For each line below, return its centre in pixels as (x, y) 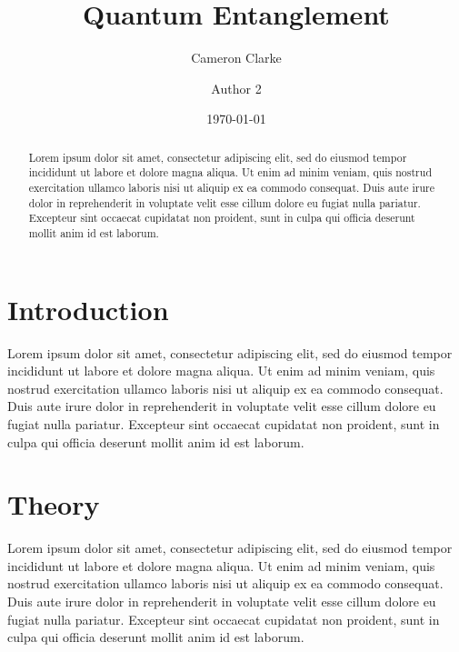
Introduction (88, 309)
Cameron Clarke (236, 58)
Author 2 (236, 88)
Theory (54, 504)
